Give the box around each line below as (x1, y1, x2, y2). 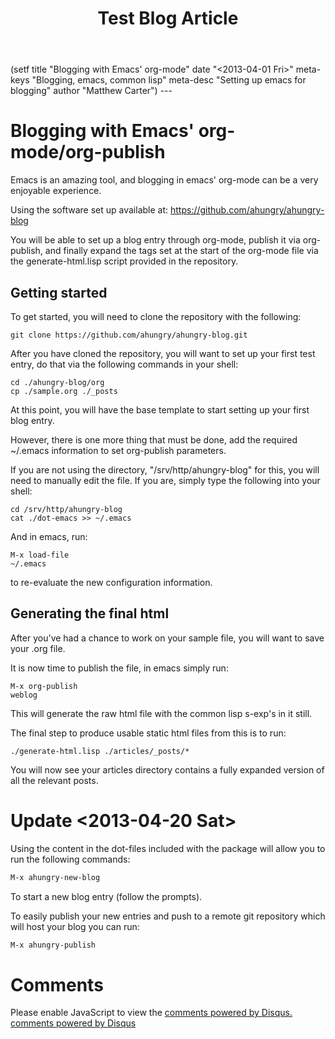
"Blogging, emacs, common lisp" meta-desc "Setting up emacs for (31, 74, 307, 86)
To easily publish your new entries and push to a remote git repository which (10, 910, 326, 922)
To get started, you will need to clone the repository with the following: (10, 310, 302, 322)
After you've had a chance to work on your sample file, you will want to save (10, 632, 325, 644)
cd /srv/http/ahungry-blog (10, 504, 123, 514)
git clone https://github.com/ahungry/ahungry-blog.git (10, 330, 248, 340)
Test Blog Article (97, 7, 239, 30)
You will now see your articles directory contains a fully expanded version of (10, 763, 325, 776)
